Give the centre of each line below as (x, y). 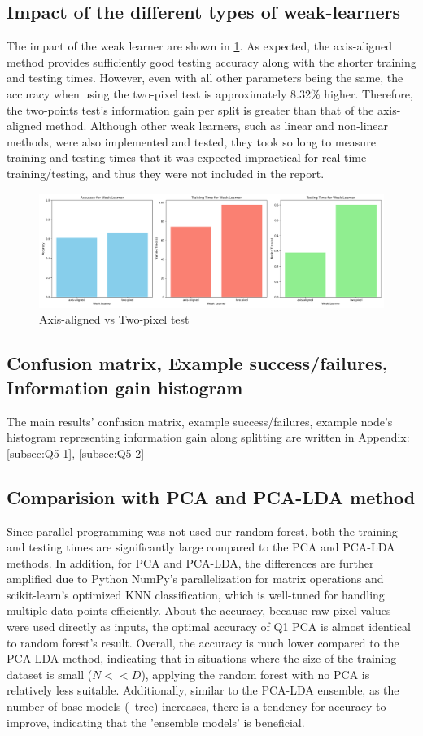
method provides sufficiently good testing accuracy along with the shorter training (211, 61)
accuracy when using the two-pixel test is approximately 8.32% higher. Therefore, (210, 93)
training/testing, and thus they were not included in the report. (166, 173)
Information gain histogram (125, 387)
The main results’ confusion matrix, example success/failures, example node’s (200, 421)
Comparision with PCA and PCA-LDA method (211, 496)
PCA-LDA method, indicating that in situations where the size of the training (202, 658)
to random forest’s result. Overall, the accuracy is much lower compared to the (203, 642)
